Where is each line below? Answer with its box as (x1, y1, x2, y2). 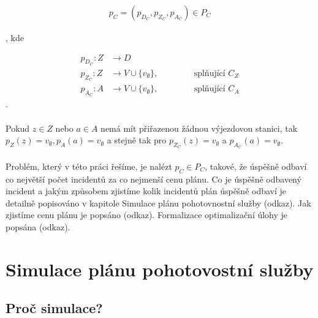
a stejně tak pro (107, 134, 167, 146)
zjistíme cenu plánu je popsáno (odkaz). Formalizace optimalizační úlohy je (6, 208, 288, 221)
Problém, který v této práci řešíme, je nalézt (6, 159, 172, 172)
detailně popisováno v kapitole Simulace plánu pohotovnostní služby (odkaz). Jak (6, 196, 311, 209)
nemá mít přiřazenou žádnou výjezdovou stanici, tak (100, 121, 298, 134)
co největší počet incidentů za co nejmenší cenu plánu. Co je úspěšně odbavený (6, 172, 301, 185)
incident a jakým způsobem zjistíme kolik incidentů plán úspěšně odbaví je (6, 184, 287, 197)
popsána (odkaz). (6, 221, 70, 233)
